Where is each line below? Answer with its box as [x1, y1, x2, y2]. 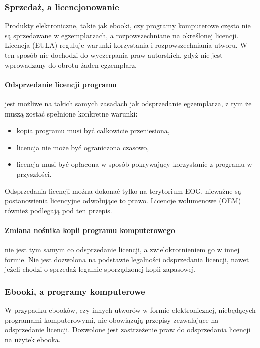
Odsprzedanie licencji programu [5, 79, 117, 89]
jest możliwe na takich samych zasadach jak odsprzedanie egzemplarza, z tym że [5, 98, 252, 108]
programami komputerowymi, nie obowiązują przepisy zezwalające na [5, 314, 219, 325]
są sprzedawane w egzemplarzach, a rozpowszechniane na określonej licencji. [5, 30, 239, 40]
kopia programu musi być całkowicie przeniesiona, [16, 125, 170, 136]
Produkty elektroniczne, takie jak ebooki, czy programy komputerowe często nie [5, 20, 251, 31]
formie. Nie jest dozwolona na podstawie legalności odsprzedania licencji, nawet [5, 254, 249, 264]
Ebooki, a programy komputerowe [5, 285, 145, 297]
